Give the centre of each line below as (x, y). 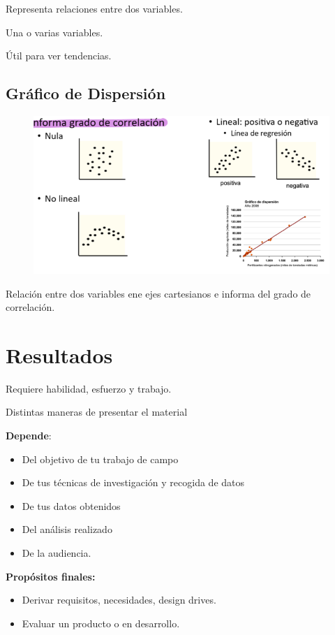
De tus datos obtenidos (71, 505)
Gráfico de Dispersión (86, 93)
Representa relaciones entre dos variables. (94, 8)
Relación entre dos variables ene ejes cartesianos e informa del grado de (158, 293)
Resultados (59, 355)
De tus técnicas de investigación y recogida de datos (133, 482)
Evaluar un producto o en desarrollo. (101, 623)
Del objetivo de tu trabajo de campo (100, 459)
